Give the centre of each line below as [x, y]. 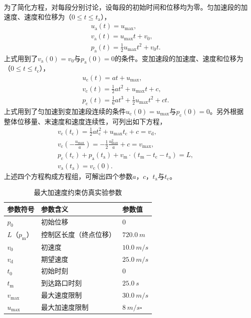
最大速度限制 [61, 295]
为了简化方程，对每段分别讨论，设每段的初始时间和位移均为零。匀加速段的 [122, 7]
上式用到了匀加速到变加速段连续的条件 [65, 111]
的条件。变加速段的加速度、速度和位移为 [179, 58]
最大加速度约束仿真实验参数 [78, 192]
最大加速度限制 [65, 307]
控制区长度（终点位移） [78, 234]
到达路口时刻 [61, 283]
